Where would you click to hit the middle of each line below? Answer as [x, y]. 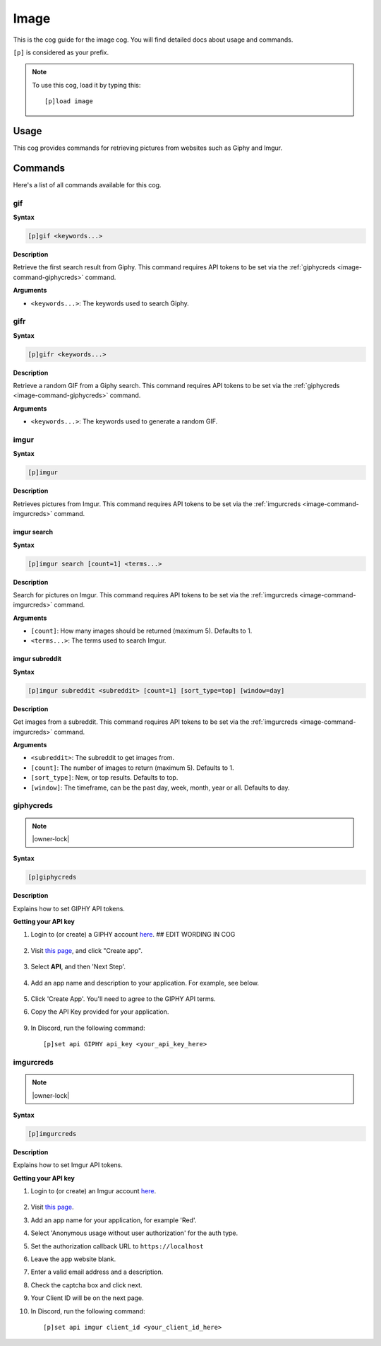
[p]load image [69, 101]
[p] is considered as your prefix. [61, 52]
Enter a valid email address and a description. [97, 1272]
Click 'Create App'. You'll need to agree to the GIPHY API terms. [123, 999]
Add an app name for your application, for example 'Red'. [114, 1220]
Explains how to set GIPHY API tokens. [69, 908]
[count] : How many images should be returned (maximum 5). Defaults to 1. [141, 631]
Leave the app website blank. [73, 1259]
